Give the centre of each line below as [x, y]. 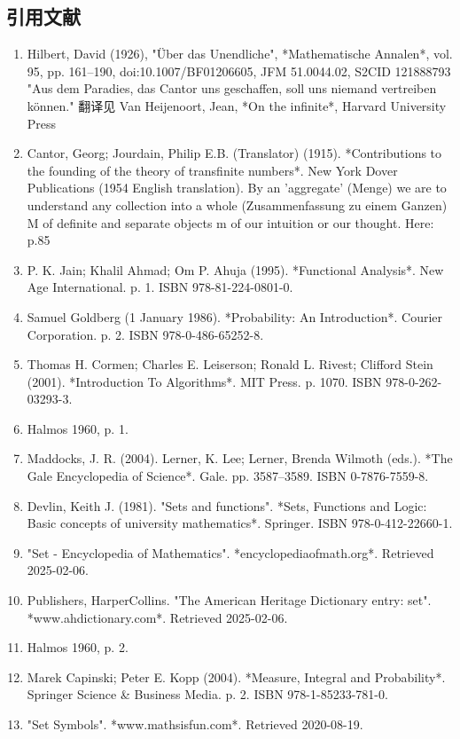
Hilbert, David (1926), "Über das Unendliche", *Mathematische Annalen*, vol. [240, 54]
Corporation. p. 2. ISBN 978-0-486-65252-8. [145, 334]
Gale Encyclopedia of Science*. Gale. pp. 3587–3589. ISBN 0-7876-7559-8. [228, 476]
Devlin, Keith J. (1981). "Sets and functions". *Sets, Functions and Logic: [227, 505]
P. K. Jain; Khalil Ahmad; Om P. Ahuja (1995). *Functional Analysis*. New [235, 269]
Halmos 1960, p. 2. [78, 647]
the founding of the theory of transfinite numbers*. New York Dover [212, 170]
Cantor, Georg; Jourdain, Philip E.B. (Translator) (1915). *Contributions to [234, 153]
